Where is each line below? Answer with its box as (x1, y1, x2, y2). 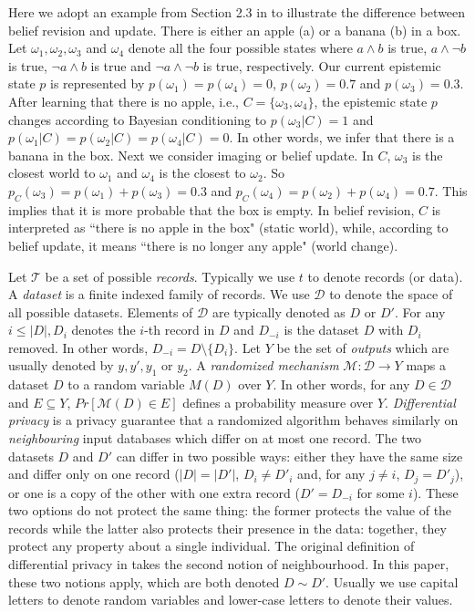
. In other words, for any (273, 375, 410, 394)
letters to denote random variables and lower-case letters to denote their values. (8, 590, 453, 609)
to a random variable (67, 375, 185, 394)
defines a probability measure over (182, 392, 374, 411)
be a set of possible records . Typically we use (45, 266, 295, 285)
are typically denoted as (212, 302, 346, 321)
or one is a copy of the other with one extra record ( (8, 482, 300, 502)
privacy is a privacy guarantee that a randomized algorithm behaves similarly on (8, 410, 459, 430)
